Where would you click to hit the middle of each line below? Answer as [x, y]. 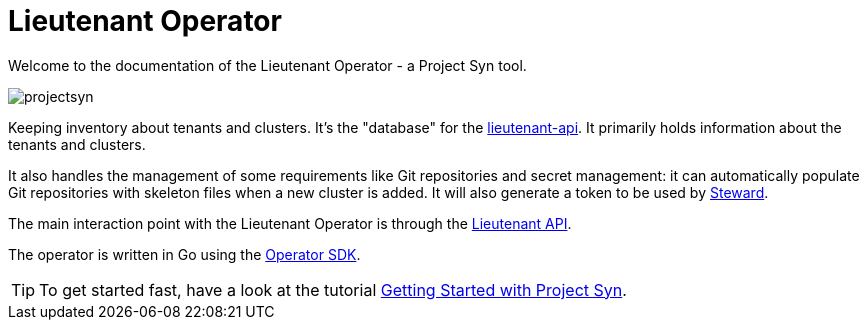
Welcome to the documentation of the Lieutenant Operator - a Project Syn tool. [267, 65]
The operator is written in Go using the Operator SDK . [184, 254]
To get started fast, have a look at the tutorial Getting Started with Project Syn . [333, 289]
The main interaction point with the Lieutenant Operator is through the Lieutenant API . [290, 223]
